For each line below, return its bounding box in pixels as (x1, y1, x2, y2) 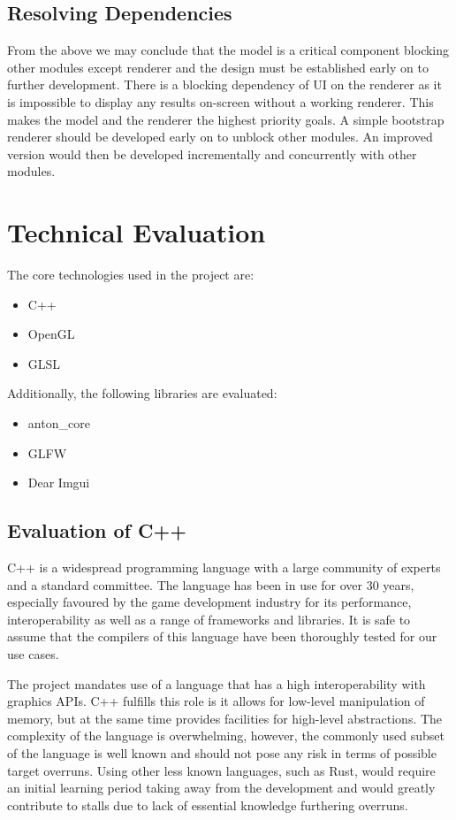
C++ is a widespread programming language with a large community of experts (7, 558, 441, 577)
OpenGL (27, 325, 75, 343)
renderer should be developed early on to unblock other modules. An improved (7, 127, 433, 146)
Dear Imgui (27, 473, 90, 492)
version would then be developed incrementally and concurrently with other (7, 144, 417, 163)
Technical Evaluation (7, 214, 266, 250)
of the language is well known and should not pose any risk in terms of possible (7, 743, 437, 762)
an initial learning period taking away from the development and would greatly (7, 778, 436, 797)
